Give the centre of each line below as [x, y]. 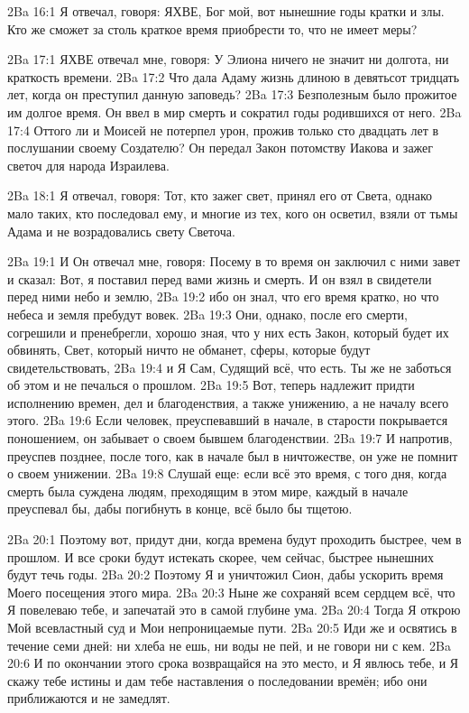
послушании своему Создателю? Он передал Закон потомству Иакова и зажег [221, 148]
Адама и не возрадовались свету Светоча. [121, 231]
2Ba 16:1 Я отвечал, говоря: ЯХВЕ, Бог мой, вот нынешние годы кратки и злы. [226, 11]
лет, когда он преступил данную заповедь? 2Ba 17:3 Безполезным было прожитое [232, 94]
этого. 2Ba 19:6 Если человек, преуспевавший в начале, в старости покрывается [228, 420]
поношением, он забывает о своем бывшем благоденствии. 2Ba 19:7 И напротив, [230, 438]
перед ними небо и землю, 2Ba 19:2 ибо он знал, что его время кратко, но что [223, 296]
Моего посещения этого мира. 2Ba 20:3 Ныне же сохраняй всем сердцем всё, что [231, 592]
